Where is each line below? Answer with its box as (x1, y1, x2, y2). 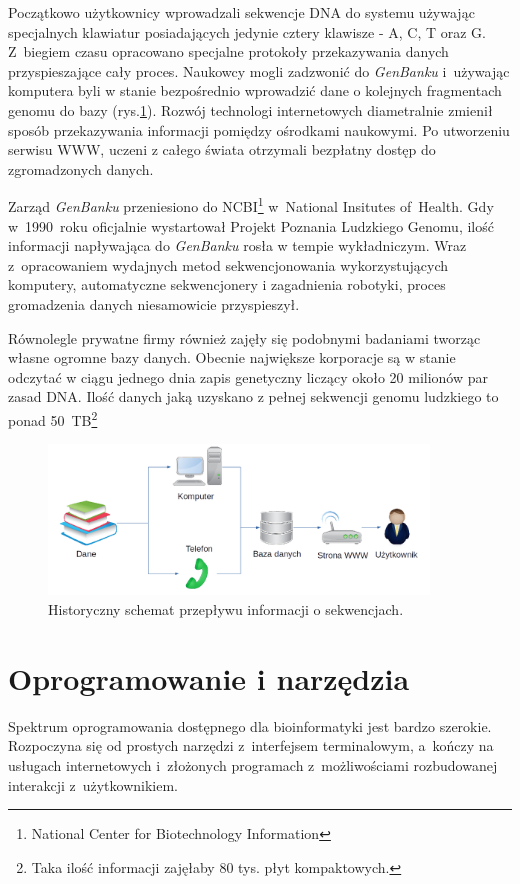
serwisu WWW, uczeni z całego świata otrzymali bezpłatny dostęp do (8, 139, 436, 160)
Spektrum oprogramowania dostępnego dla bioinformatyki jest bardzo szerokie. (8, 715, 492, 736)
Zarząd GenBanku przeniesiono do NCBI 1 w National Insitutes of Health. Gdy (8, 193, 494, 216)
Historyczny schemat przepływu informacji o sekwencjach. (48, 599, 404, 620)
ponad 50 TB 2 (8, 406, 98, 430)
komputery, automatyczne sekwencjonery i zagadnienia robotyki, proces (8, 274, 446, 295)
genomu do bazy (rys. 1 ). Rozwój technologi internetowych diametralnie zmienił (8, 99, 493, 120)
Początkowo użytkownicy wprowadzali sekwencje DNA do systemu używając (8, 2, 475, 22)
